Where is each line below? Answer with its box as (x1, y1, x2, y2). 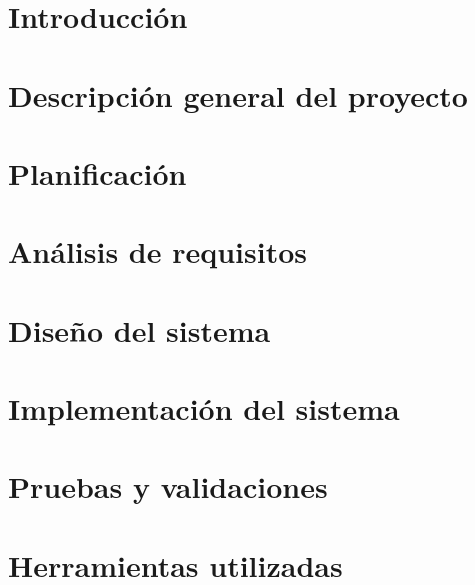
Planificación (8, 152, 187, 193)
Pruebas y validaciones (8, 466, 328, 507)
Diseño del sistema (8, 309, 271, 350)
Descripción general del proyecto (8, 74, 468, 115)
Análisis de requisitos (8, 231, 308, 272)
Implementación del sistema (8, 388, 400, 429)
